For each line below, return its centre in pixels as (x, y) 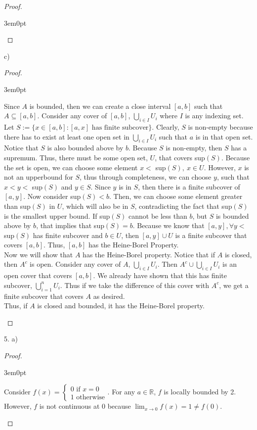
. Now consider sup (52, 196)
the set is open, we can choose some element (71, 167)
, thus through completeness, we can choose (146, 177)
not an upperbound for (39, 177)
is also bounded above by (85, 148)
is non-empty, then (194, 148)
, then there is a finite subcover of (189, 186)
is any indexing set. (214, 116)
